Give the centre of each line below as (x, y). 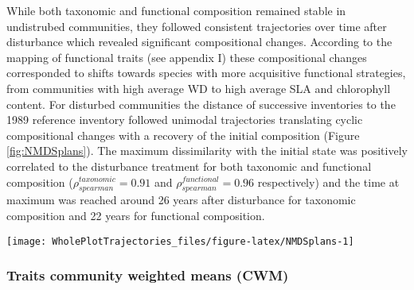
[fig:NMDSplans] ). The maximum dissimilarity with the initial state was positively (207, 151)
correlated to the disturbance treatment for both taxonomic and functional (189, 166)
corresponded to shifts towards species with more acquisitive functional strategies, (206, 73)
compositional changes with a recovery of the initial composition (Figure (183, 135)
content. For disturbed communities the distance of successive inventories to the (201, 104)
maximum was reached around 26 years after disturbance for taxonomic (181, 200)
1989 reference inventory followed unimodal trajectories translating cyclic (185, 120)
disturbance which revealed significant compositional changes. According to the (199, 42)
